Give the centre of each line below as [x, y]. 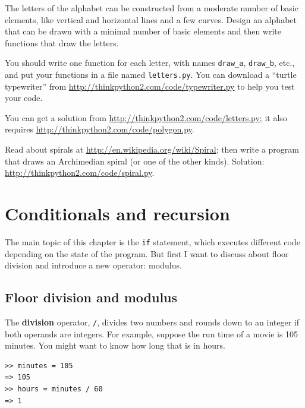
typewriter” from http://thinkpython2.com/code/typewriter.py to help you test [150, 86]
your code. [24, 98]
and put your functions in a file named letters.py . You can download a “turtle [151, 75]
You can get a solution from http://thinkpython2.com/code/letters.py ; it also [146, 117]
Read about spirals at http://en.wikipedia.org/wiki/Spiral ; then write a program [152, 149]
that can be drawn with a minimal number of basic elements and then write [143, 31]
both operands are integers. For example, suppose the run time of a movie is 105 [152, 333]
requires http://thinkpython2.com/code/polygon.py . [100, 129]
